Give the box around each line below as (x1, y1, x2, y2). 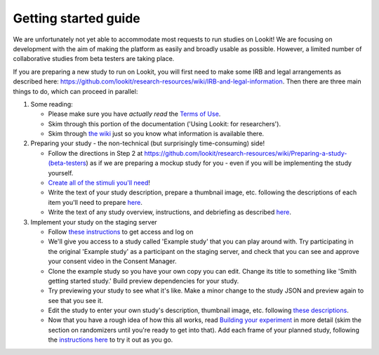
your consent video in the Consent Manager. (48, 257, 177, 266)
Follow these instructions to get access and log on (48, 227, 194, 236)
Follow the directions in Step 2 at (48, 149, 143, 157)
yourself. (48, 168, 74, 177)
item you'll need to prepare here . (48, 198, 143, 206)
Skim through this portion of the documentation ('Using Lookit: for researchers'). (48, 119, 281, 128)
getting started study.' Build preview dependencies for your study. (48, 276, 239, 285)
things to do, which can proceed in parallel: (13, 87, 138, 95)
